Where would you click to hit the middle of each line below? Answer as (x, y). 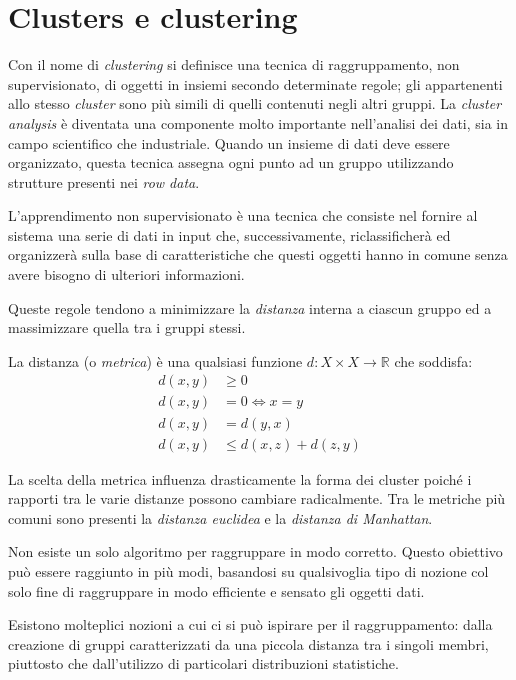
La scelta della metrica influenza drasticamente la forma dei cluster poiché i (240, 478)
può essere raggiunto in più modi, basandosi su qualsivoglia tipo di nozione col (248, 570)
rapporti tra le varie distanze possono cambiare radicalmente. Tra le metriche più (257, 498)
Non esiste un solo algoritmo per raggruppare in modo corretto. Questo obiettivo (255, 551)
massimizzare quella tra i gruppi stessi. (127, 327)
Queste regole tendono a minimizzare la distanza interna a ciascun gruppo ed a (250, 307)
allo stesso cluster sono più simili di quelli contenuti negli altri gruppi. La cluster (255, 103)
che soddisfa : (433, 360)
